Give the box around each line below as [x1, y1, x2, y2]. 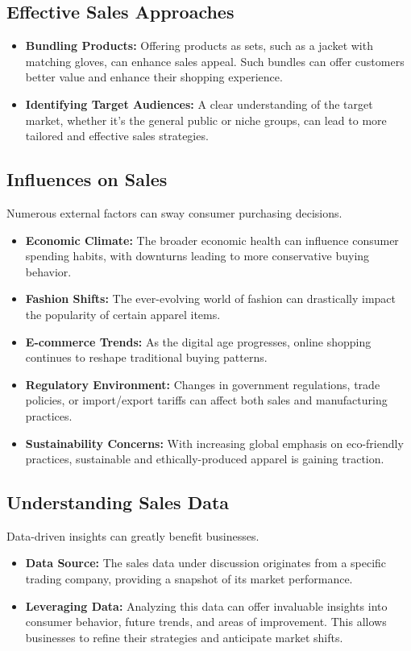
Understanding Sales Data [6, 490, 230, 515]
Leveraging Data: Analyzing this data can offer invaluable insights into [25, 597, 388, 614]
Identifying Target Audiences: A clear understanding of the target [25, 95, 373, 112]
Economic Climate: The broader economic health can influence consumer [25, 231, 399, 248]
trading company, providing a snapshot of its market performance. [25, 570, 353, 587]
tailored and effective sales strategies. [25, 127, 209, 144]
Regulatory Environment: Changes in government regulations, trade [25, 375, 380, 392]
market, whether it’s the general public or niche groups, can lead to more [25, 111, 387, 128]
